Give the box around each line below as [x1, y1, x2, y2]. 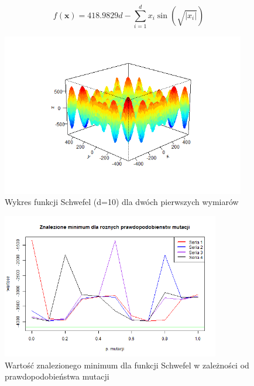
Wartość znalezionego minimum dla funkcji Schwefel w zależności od [5, 358, 249, 371]
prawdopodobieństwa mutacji [5, 370, 109, 382]
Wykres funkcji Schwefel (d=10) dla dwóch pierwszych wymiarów [5, 196, 239, 208]
